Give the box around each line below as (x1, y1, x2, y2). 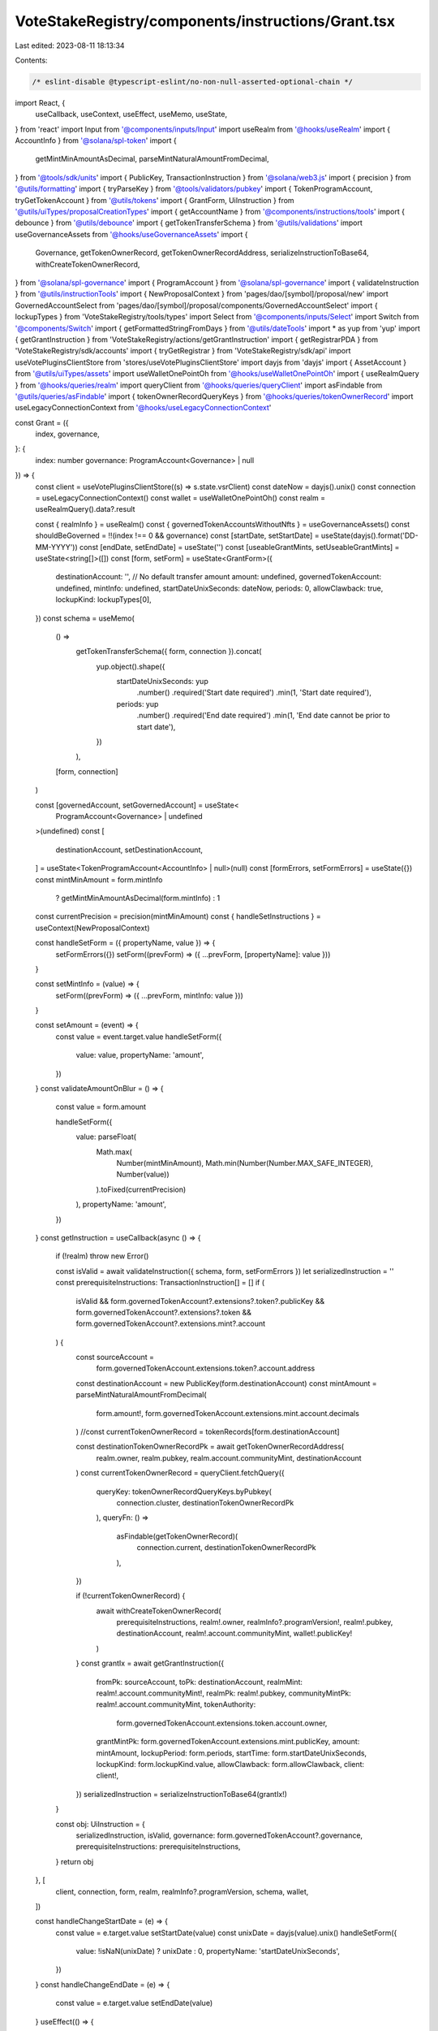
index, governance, (35, 429, 101, 439)
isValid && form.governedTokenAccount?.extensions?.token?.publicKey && (75, 1296, 324, 1306)
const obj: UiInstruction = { (55, 1819, 145, 1829)
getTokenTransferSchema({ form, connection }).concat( (75, 647, 262, 656)
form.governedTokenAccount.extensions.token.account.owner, (116, 1718, 328, 1728)
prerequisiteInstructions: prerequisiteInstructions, (75, 1842, 241, 1851)
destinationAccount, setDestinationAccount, (55, 845, 203, 855)
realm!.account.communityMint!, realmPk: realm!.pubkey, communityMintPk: (96, 1688, 352, 1698)
